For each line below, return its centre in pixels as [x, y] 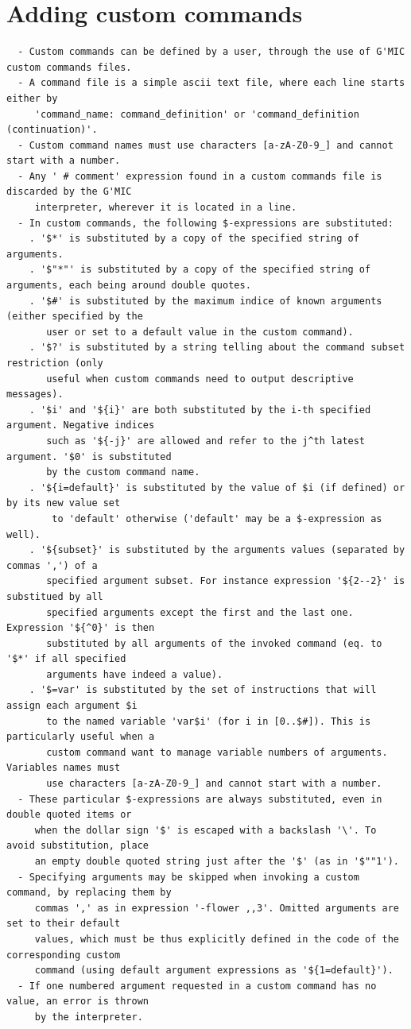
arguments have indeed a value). [135, 674]
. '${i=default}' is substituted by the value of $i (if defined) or [217, 487]
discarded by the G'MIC [69, 192]
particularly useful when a [81, 737]
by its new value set [64, 503]
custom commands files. [69, 67]
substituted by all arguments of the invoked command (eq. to [214, 643]
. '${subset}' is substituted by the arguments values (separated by [217, 550]
